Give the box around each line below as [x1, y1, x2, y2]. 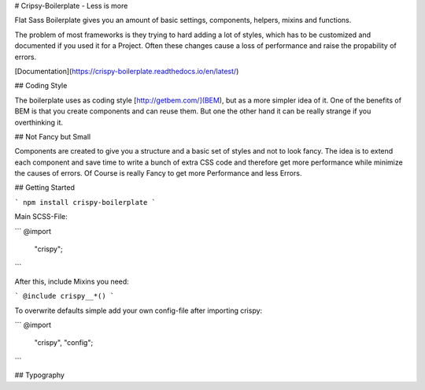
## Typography [14, 370, 65, 380]
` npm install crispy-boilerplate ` [14, 198, 157, 206]
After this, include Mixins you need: [14, 277, 129, 286]
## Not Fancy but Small [14, 132, 91, 141]
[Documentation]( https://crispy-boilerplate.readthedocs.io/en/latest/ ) [14, 66, 239, 76]
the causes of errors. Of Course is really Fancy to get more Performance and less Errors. [14, 169, 302, 178]
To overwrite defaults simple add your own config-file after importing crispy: [14, 306, 263, 315]
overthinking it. [14, 117, 63, 127]
